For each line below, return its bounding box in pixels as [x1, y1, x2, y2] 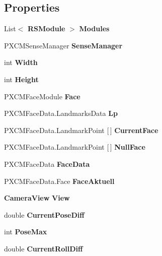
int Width [4, 57, 38, 68]
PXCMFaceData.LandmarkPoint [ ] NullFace [4, 142, 145, 152]
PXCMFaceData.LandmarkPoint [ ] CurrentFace [4, 124, 158, 135]
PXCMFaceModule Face [4, 91, 80, 101]
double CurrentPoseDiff [4, 209, 85, 220]
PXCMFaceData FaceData [4, 158, 90, 169]
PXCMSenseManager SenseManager [4, 40, 123, 50]
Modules [79, 23, 110, 34]
